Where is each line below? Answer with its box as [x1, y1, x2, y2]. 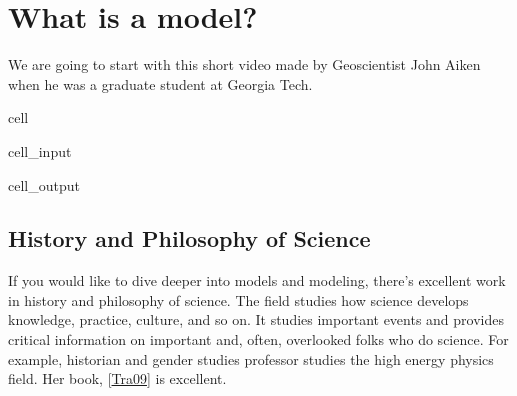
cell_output [8, 174, 80, 195]
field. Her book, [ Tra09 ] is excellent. [8, 368, 227, 389]
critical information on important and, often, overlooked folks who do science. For [8, 329, 509, 350]
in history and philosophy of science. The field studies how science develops [8, 289, 469, 310]
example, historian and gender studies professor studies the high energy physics [8, 348, 494, 369]
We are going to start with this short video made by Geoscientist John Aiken [8, 54, 481, 75]
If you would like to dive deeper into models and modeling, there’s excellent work [8, 270, 506, 291]
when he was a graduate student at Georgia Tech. [8, 73, 313, 94]
